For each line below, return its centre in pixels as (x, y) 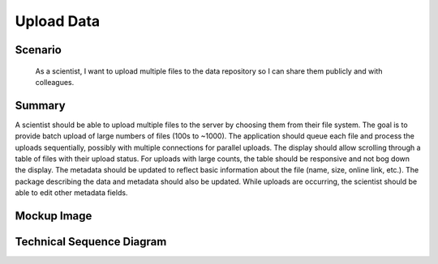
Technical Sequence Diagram (91, 242)
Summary (40, 105)
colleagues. (55, 82)
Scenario (39, 50)
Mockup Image (54, 216)
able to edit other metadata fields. (71, 193)
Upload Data (58, 21)
